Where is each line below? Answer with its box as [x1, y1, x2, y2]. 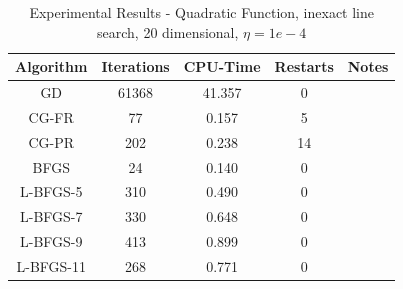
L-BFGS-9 [19, 231, 83, 252]
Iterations [101, 56, 170, 77]
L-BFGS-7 [19, 206, 83, 227]
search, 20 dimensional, [97, 21, 239, 42]
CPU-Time [183, 56, 261, 77]
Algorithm [15, 56, 88, 77]
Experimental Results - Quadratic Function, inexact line [29, 2, 375, 22]
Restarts [274, 56, 334, 77]
